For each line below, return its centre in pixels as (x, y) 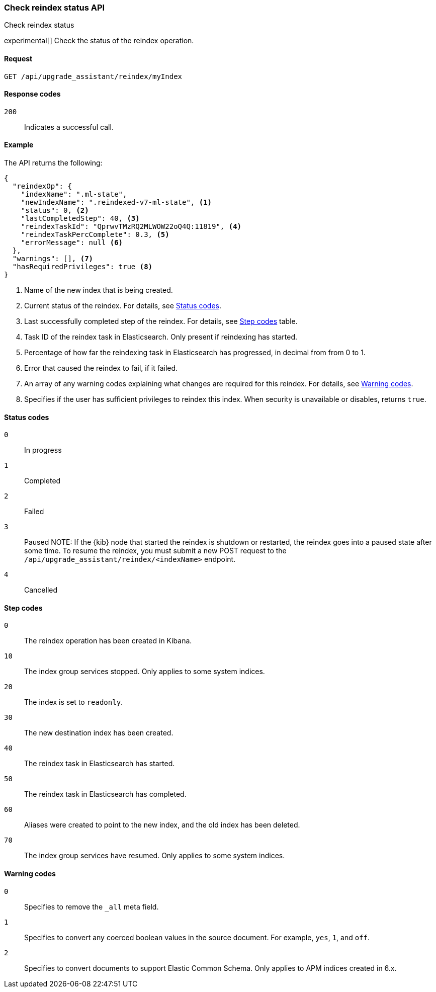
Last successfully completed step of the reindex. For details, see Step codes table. (161, 321)
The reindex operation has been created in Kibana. (108, 641)
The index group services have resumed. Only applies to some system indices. (155, 856)
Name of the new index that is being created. (99, 290)
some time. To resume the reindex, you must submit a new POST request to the (155, 551)
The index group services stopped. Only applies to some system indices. (145, 672)
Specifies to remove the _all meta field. (92, 906)
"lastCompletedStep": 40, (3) (80, 219)
